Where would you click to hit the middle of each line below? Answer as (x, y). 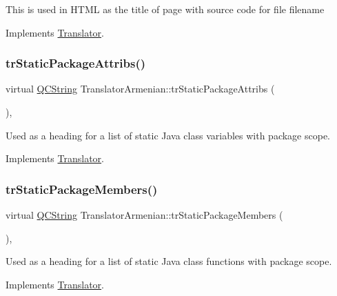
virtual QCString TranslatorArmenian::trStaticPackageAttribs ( (140, 89)
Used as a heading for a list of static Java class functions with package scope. (169, 261)
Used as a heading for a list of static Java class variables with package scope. (168, 135)
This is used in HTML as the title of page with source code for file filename (165, 9)
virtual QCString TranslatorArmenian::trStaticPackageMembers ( (144, 215)
